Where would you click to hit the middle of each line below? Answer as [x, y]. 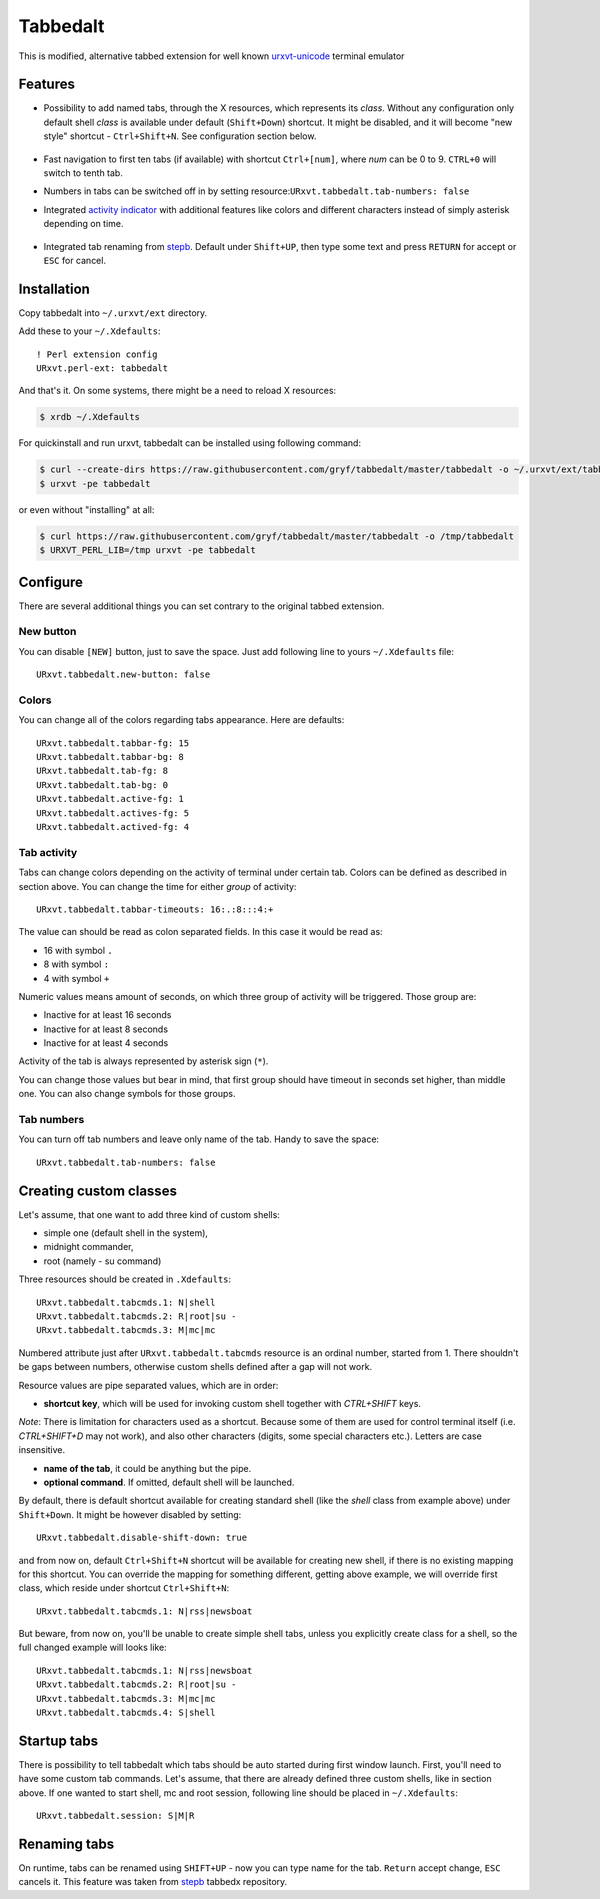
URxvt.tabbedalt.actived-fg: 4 [113, 827]
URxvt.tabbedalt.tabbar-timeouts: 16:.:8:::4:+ [155, 909]
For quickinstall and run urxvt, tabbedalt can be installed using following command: [190, 443]
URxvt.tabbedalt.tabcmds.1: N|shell [126, 1302]
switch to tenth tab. [83, 173]
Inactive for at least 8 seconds [106, 1029]
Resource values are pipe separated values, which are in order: [148, 1385]
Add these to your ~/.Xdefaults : [89, 331]
